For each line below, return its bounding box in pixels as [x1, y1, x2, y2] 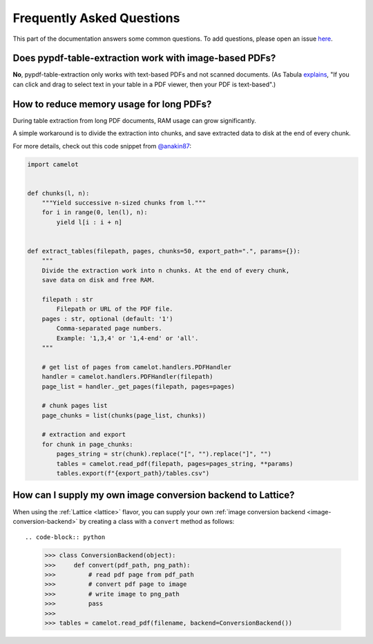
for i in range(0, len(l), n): [41, 208, 148, 217]
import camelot [27, 160, 79, 168]
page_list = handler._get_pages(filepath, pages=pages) [41, 382, 236, 390]
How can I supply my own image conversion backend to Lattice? [12, 489, 295, 501]
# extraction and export [41, 431, 126, 438]
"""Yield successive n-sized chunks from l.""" [41, 199, 207, 207]
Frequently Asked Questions [12, 10, 180, 26]
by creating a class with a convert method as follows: [79, 517, 235, 525]
